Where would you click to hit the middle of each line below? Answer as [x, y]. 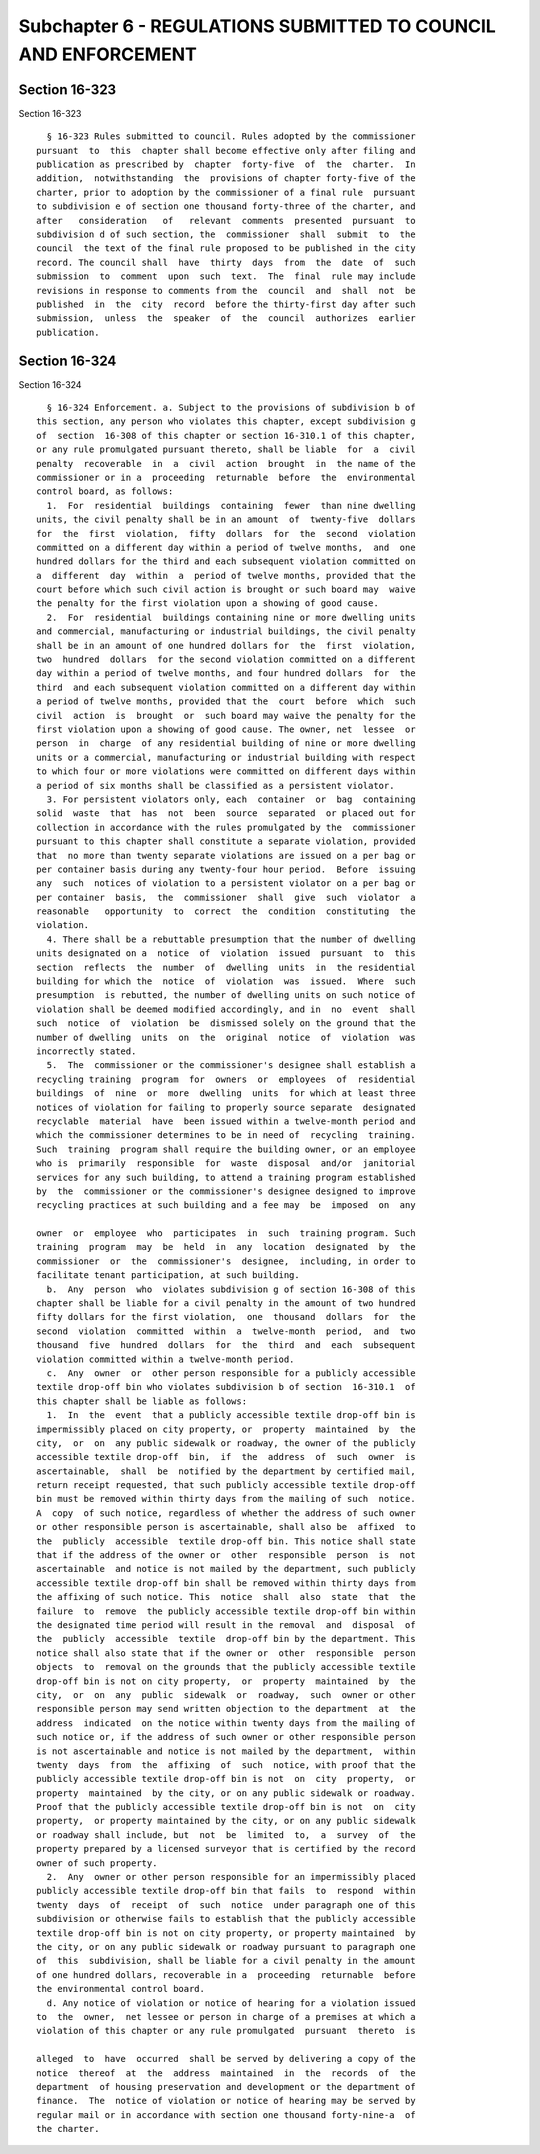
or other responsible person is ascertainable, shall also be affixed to [226, 1527]
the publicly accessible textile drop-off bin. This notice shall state [226, 1541]
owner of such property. [97, 1863]
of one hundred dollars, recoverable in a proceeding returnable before [226, 1974]
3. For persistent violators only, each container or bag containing [231, 799]
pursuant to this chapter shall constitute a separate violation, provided [226, 841]
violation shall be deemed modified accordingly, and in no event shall [226, 1009]
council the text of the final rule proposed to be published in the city [226, 248]
